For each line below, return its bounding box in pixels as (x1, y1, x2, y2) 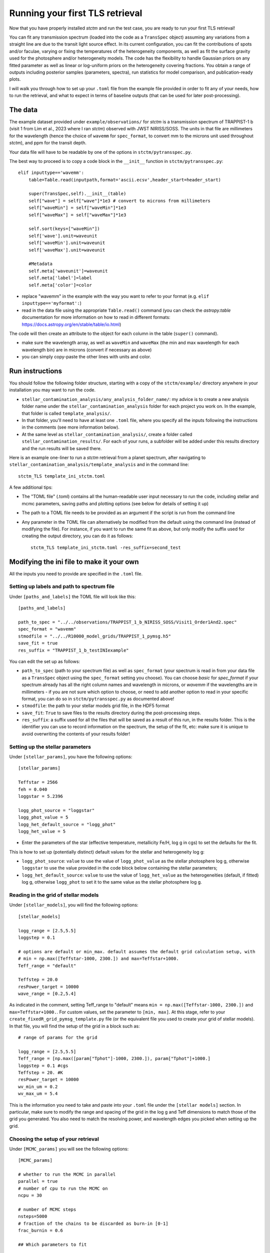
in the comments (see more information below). (21, 424, 120, 431)
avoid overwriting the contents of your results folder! (21, 731, 130, 737)
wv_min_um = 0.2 (18, 1084, 58, 1090)
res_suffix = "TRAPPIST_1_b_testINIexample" (18, 647, 129, 653)
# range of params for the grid (18, 1035, 97, 1040)
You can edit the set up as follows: (9, 658, 80, 664)
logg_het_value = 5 (18, 828, 66, 834)
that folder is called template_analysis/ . (21, 410, 111, 416)
